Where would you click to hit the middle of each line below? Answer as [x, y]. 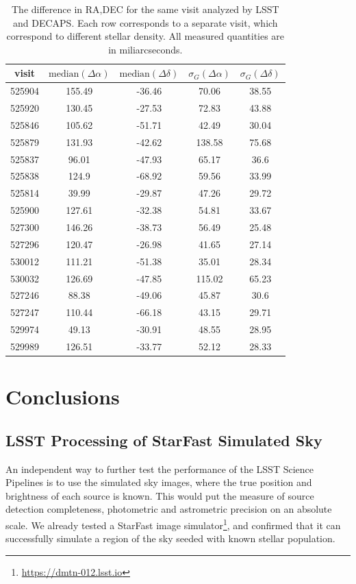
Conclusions [63, 397]
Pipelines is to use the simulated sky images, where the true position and [159, 482]
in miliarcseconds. [145, 49]
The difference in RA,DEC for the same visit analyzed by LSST [145, 9]
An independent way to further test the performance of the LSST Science [160, 469]
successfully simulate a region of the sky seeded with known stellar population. [170, 538]
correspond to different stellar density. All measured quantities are [145, 36]
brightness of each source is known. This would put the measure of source [160, 495]
